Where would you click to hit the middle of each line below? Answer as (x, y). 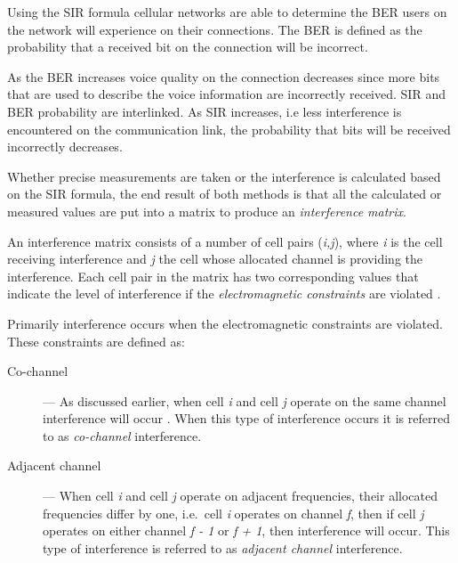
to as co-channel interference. (122, 435)
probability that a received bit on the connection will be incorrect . (188, 47)
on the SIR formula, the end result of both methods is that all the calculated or (225, 194)
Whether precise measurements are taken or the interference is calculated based (224, 176)
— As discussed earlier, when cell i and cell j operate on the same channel (245, 400)
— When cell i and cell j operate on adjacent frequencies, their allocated (240, 496)
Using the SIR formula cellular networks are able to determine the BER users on (227, 12)
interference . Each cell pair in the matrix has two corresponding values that (213, 276)
